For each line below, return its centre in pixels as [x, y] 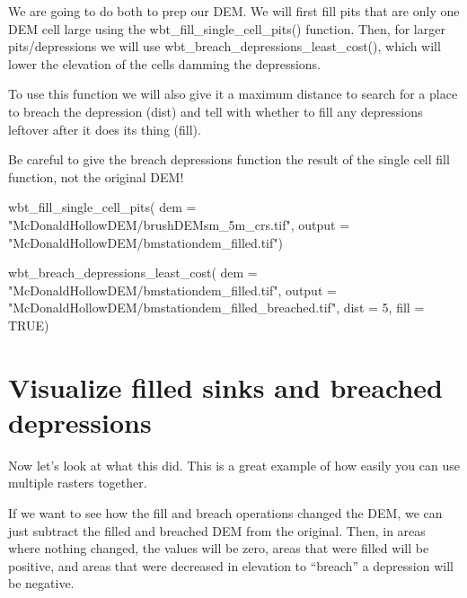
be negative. [41, 583]
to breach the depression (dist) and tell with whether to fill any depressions [216, 111]
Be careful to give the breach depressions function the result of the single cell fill [229, 159]
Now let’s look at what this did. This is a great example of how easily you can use [234, 465]
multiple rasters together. [78, 483]
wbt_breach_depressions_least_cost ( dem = [133, 273]
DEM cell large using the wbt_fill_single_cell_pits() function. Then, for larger [227, 28]
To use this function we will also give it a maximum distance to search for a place [233, 94]
